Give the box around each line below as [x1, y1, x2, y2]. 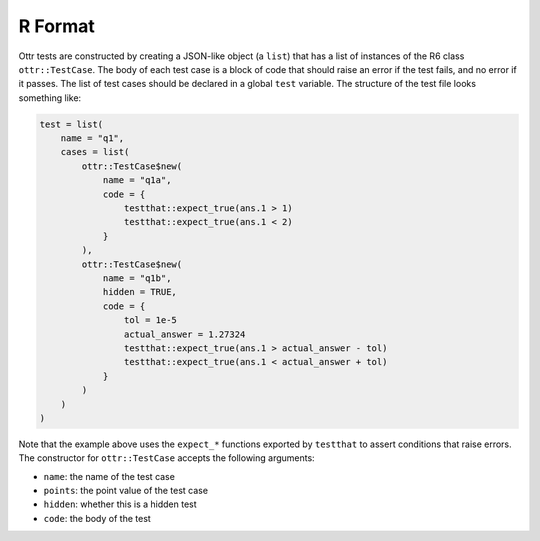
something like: [18, 91, 82, 104]
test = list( [39, 118, 104, 130]
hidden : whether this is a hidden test [43, 498, 197, 510]
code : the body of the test [43, 512, 152, 524]
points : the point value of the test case [43, 485, 209, 497]
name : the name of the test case [43, 470, 175, 482]
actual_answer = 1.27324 [123, 328, 246, 340]
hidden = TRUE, [102, 286, 177, 298]
